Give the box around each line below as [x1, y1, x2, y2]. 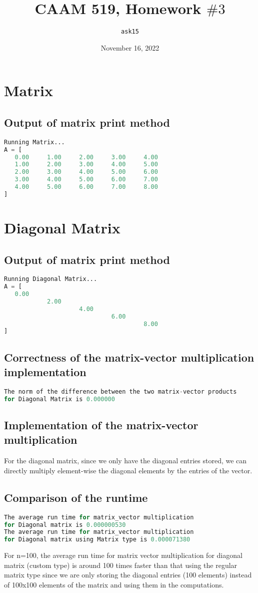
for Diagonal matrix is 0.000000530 [4, 521, 126, 528]
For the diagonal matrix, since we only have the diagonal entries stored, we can [4, 455, 247, 466]
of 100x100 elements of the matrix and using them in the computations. [4, 579, 224, 589]
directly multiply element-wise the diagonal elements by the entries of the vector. [4, 465, 252, 475]
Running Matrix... [4, 138, 65, 146]
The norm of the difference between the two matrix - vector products [4, 388, 237, 395]
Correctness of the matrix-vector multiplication [4, 349, 254, 365]
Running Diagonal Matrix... [4, 275, 97, 283]
